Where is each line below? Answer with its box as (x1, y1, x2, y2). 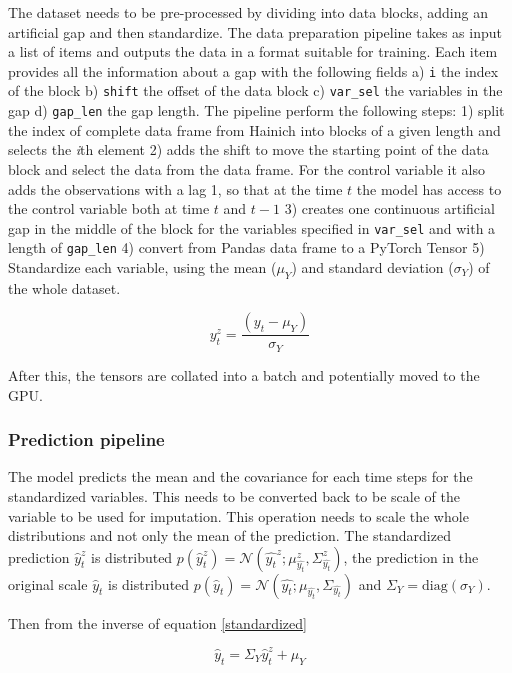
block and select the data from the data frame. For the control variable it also (8, 158, 485, 179)
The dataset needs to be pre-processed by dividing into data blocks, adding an (8, 2, 488, 22)
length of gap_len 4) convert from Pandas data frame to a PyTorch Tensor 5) (8, 237, 485, 258)
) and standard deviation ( (291, 257, 454, 278)
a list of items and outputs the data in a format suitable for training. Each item (8, 41, 498, 62)
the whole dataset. (8, 277, 121, 298)
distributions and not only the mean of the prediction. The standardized (8, 525, 451, 546)
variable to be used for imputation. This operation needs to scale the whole (8, 505, 469, 526)
